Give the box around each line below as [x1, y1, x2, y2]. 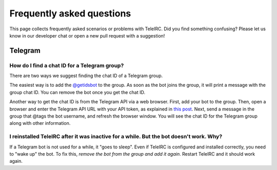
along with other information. [9, 120, 71, 126]
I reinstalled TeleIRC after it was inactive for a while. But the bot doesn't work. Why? [9, 133, 223, 140]
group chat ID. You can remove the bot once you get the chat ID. [9, 89, 146, 95]
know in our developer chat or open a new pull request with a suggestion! [9, 32, 165, 39]
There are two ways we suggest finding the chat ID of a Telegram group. [9, 72, 163, 79]
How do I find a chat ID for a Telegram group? [9, 62, 124, 69]
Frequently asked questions [9, 8, 131, 19]
